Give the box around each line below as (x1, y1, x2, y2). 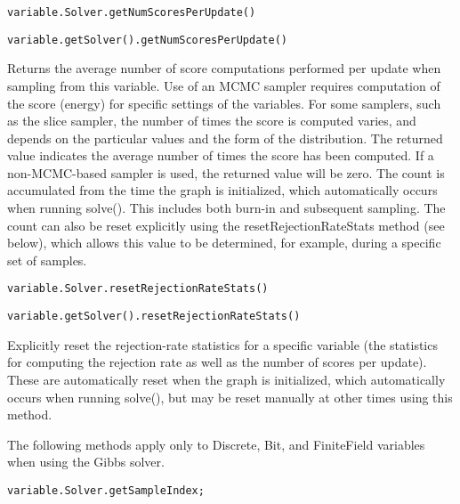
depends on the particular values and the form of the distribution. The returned (7, 128, 443, 147)
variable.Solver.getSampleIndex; (7, 484, 205, 497)
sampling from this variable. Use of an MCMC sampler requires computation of (7, 76, 440, 94)
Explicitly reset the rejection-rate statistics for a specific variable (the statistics (7, 335, 438, 354)
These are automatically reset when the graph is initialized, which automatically (7, 370, 446, 388)
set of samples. (7, 250, 87, 269)
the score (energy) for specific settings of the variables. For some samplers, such (7, 93, 441, 112)
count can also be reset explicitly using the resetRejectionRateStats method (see (7, 215, 445, 234)
